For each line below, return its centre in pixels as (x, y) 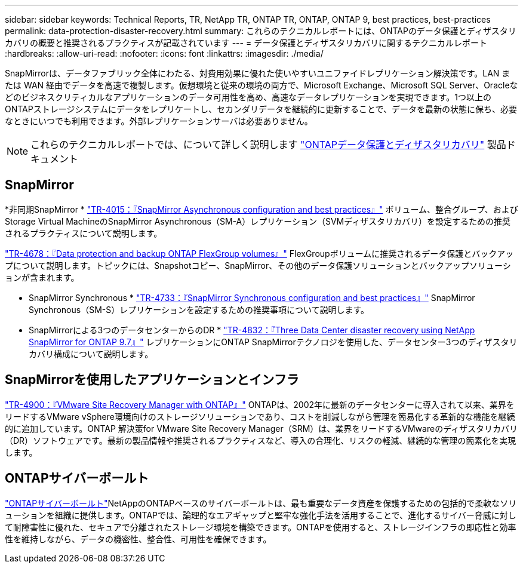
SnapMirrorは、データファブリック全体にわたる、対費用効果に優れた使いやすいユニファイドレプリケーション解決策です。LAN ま (258, 73)
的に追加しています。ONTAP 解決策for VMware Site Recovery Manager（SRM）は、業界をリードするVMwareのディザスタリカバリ (261, 428)
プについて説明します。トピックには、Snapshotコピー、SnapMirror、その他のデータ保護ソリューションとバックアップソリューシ (258, 265)
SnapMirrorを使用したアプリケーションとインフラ (152, 380)
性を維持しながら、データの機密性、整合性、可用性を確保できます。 (138, 539)
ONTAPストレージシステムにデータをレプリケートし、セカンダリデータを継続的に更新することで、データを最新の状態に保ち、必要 (261, 109)
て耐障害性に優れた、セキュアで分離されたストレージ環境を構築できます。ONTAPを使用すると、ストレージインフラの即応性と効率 (261, 527)
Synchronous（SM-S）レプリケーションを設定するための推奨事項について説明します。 (199, 309)
